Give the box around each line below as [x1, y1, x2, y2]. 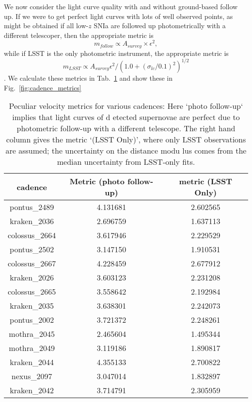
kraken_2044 [10, 356, 54, 368]
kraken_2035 [10, 300, 54, 312]
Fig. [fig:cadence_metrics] [4, 82, 81, 92]
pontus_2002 [10, 314, 54, 326]
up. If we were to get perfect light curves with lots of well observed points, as [4, 11, 233, 21]
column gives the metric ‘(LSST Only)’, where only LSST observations [6, 134, 246, 145]
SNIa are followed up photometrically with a [94, 20, 226, 31]
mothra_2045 [9, 328, 55, 340]
